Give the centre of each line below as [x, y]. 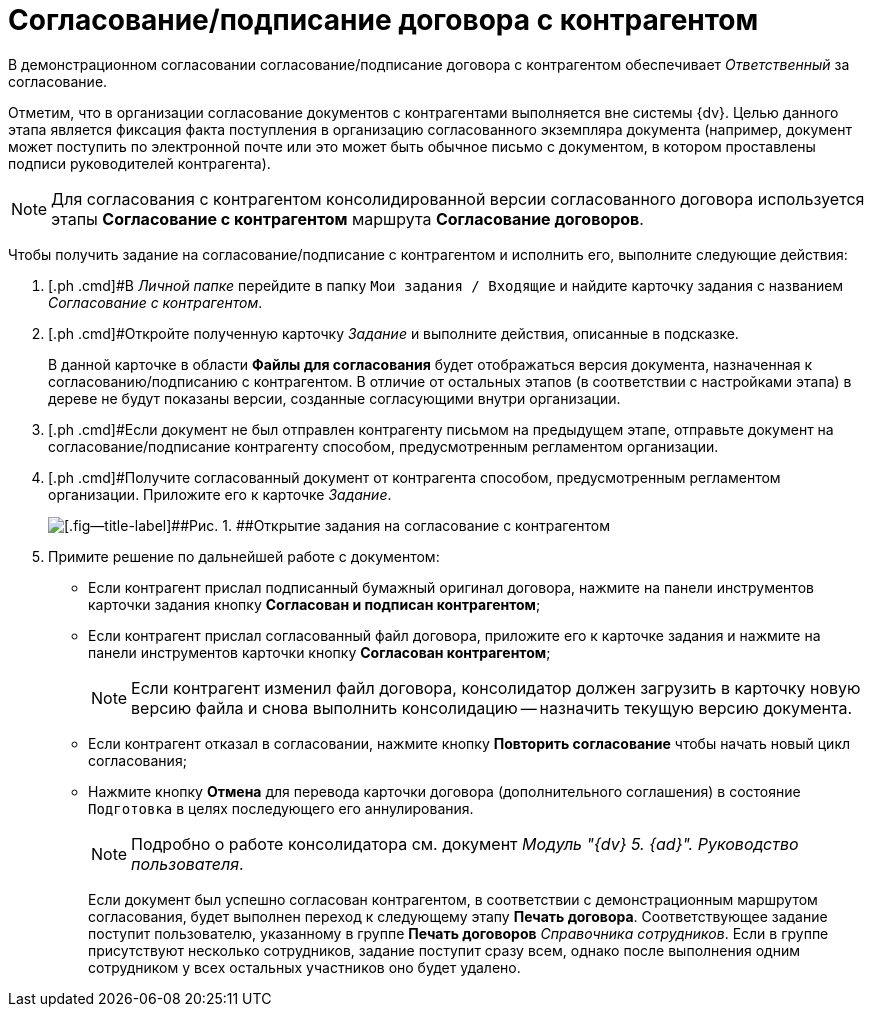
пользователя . [187, 863]
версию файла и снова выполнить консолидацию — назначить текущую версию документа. [492, 707]
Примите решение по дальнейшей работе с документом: [244, 556]
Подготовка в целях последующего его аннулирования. [281, 808]
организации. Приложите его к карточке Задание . [220, 494]
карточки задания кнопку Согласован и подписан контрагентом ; [314, 604]
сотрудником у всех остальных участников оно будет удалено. [304, 967]
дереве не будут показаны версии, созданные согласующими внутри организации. [334, 398]
